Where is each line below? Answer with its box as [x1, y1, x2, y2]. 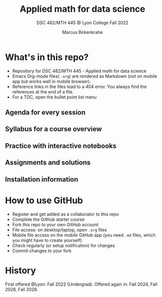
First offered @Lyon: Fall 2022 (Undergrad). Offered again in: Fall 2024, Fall [5, 281, 158, 287]
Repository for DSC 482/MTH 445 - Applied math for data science [12, 68, 147, 74]
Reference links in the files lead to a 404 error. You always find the [12, 84, 147, 89]
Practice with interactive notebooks [5, 142, 117, 150]
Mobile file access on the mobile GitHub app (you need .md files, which [12, 232, 156, 238]
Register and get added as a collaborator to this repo [12, 211, 119, 217]
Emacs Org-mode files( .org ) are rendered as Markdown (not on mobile [12, 73, 157, 79]
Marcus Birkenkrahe [62, 29, 103, 35]
